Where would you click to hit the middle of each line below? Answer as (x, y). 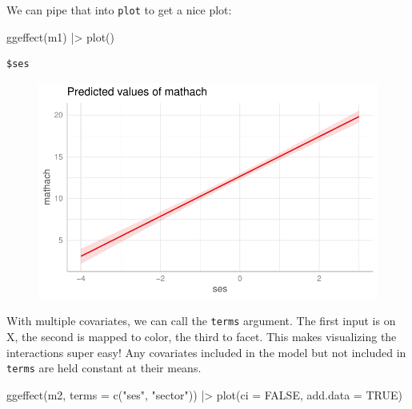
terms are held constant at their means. (104, 368)
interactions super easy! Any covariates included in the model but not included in (206, 352)
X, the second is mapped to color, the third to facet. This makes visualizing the (202, 336)
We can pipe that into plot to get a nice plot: (119, 10)
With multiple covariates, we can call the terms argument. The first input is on (201, 321)
